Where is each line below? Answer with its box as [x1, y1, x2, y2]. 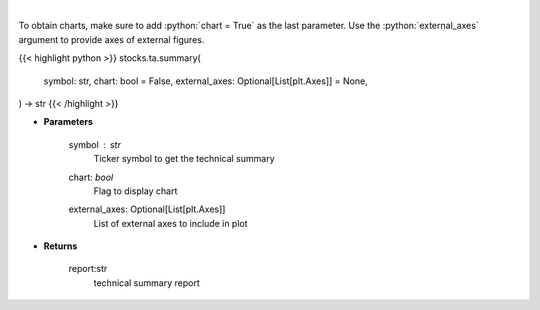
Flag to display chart [93, 185, 178, 197]
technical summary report [93, 276, 200, 289]
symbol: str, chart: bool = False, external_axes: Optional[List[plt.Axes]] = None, [43, 75, 369, 87]
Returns [43, 240, 78, 252]
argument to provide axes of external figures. [18, 33, 205, 45]
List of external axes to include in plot [93, 217, 249, 229]
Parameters [43, 116, 94, 128]
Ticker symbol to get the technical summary [93, 153, 275, 165]
